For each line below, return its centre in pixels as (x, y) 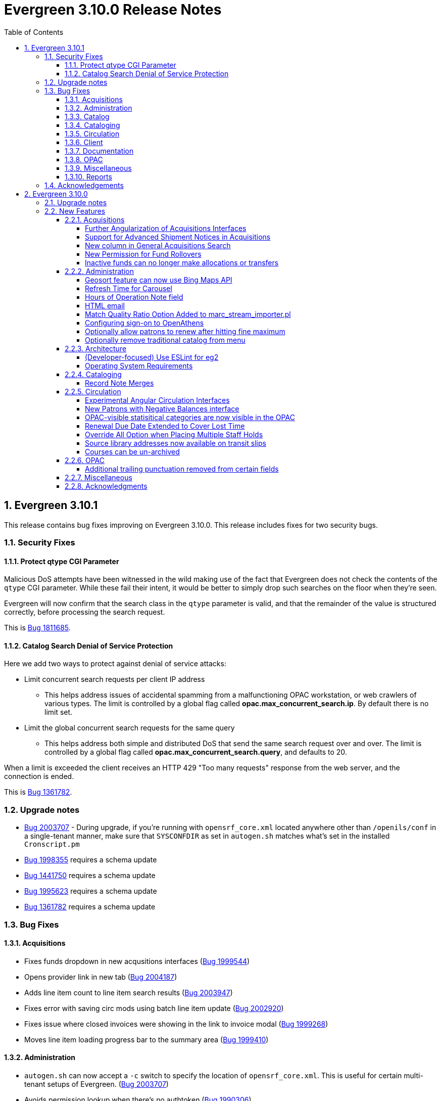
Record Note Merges (119, 383)
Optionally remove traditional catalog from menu (165, 340)
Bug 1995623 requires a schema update (91, 891)
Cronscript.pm (52, 844)
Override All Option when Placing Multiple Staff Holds (174, 434)
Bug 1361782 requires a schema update (90, 907)
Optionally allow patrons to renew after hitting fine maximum (185, 331)
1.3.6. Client (84, 142)
